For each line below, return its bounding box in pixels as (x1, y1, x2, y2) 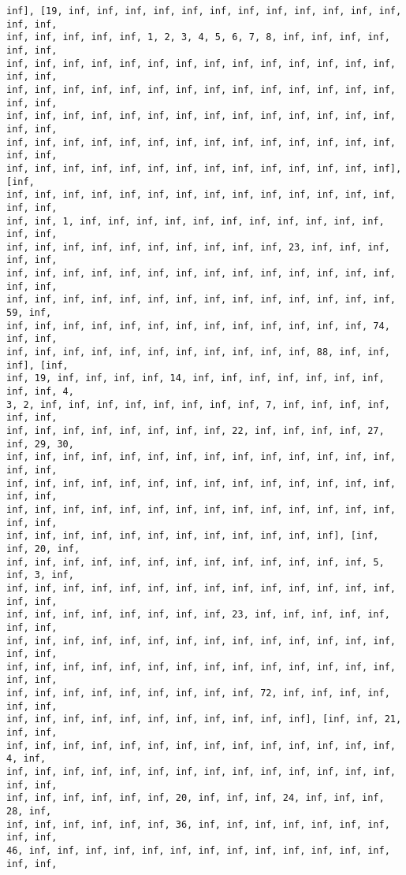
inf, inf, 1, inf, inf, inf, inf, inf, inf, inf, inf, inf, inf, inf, (6, 215, 385, 227)
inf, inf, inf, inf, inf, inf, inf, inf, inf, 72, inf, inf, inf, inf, (6, 688, 390, 699)
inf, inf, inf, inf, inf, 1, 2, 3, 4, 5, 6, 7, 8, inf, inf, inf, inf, (6, 32, 390, 43)
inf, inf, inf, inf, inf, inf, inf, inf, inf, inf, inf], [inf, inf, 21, (6, 714, 402, 725)
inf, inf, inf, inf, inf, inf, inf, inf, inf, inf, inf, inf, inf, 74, (6, 320, 390, 332)
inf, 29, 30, (6, 438, 74, 450)
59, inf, (6, 307, 52, 319)
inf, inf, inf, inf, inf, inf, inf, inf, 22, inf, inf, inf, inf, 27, (6, 425, 385, 436)
